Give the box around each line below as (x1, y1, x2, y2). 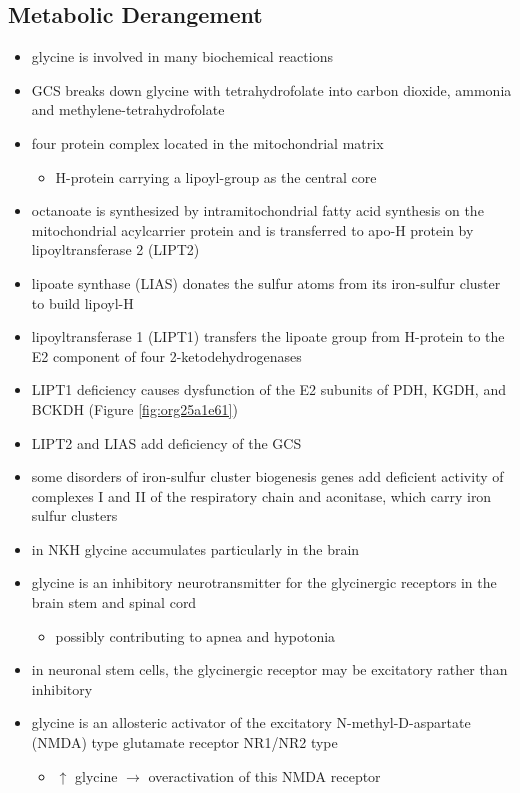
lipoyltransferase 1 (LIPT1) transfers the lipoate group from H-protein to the (31, 326, 505, 347)
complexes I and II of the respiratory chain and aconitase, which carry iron (31, 485, 492, 506)
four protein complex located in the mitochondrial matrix (31, 132, 384, 153)
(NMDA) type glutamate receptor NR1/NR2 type (31, 732, 338, 753)
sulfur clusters (31, 505, 118, 526)
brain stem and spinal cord (31, 592, 197, 613)
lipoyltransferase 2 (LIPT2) (31, 239, 200, 260)
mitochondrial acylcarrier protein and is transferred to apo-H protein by (31, 219, 474, 240)
